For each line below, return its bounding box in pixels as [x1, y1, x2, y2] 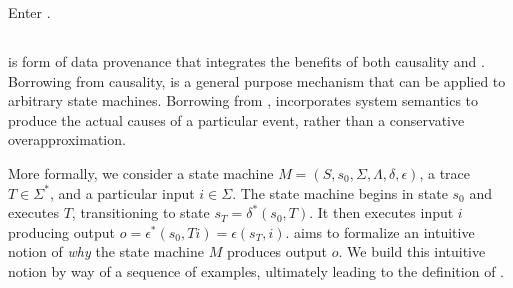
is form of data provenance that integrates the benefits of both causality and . [8, 50, 485, 71]
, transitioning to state [71, 202, 210, 223]
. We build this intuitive [338, 241, 486, 262]
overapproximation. [8, 129, 126, 150]
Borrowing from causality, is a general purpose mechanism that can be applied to [8, 70, 506, 91]
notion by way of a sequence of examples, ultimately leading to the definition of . [8, 260, 504, 281]
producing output [8, 221, 116, 242]
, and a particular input [49, 182, 195, 203]
